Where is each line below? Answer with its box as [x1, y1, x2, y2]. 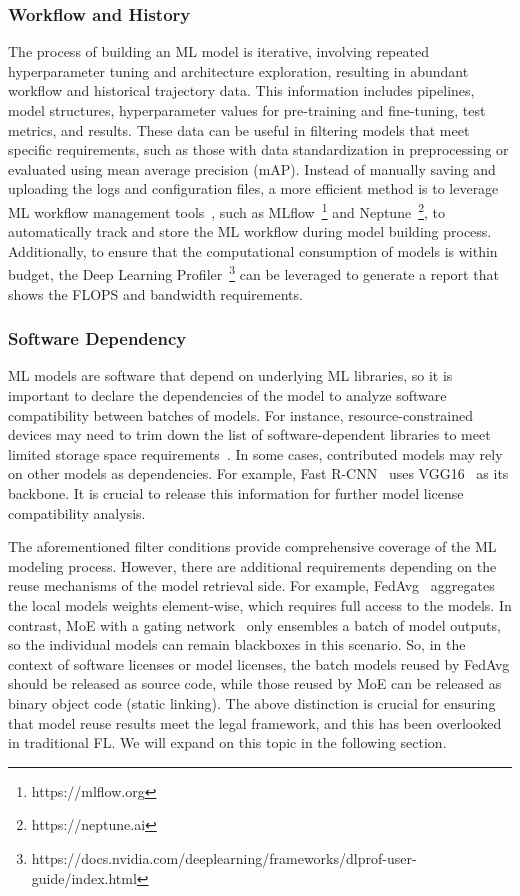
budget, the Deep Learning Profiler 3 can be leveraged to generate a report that [8, 261, 499, 285]
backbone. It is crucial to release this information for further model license [8, 483, 464, 504]
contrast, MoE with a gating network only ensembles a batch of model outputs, [8, 614, 501, 635]
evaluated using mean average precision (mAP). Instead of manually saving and [8, 158, 496, 179]
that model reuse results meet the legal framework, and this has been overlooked [8, 712, 502, 733]
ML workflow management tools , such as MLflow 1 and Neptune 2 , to [8, 198, 445, 222]
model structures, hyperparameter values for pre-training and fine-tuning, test [8, 100, 486, 120]
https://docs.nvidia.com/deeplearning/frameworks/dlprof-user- [31, 847, 417, 868]
